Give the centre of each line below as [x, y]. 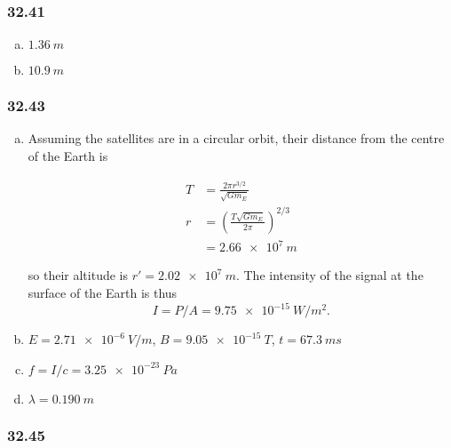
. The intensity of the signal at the [329, 275]
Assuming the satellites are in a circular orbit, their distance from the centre [236, 138]
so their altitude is [78, 275]
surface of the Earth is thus [103, 293]
